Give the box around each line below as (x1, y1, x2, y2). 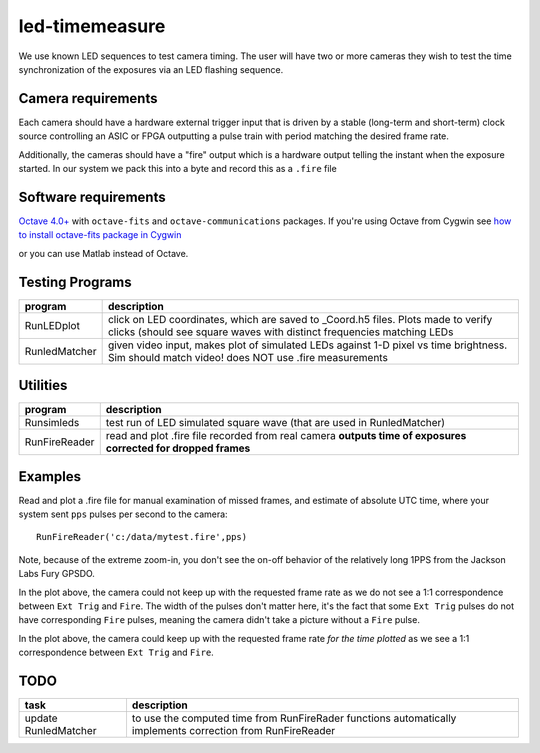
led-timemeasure (18, 15, 166, 37)
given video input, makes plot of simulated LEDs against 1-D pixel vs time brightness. (107, 338, 508, 352)
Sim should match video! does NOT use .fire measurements (107, 350, 389, 364)
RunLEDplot (24, 318, 80, 332)
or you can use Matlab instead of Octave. (18, 247, 189, 259)
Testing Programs (18, 273, 132, 290)
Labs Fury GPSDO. (18, 568, 95, 580)
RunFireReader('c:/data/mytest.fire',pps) (36, 531, 248, 543)
